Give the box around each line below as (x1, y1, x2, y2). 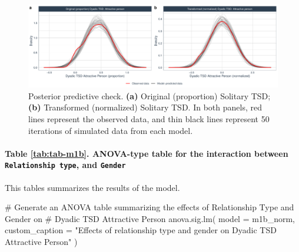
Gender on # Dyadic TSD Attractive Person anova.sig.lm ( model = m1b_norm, (5, 212, 295, 224)
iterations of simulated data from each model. (28, 124, 193, 136)
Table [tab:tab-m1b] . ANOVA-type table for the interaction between (5, 147, 288, 159)
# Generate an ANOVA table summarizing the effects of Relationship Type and (5, 201, 294, 213)
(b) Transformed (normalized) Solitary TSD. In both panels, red (28, 101, 262, 113)
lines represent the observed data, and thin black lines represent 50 (28, 112, 270, 125)
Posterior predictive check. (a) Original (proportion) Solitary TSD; (28, 89, 271, 102)
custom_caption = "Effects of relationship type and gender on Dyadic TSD (5, 224, 277, 236)
